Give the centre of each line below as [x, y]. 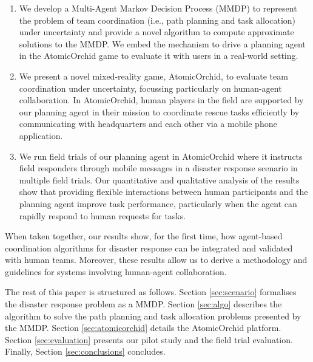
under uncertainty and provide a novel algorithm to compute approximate [156, 32]
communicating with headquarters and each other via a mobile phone [148, 124]
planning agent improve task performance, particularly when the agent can [158, 203]
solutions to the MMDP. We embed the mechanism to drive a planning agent [162, 43]
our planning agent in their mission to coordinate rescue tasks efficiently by [159, 111]
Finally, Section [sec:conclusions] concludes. [85, 351]
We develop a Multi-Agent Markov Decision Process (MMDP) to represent [158, 8]
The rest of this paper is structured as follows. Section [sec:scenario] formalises [151, 292]
